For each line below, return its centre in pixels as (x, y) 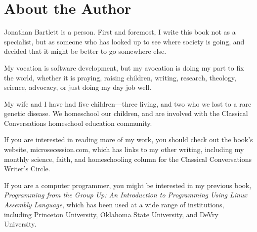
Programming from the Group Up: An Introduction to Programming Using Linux (126, 195)
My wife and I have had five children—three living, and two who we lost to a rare (128, 103)
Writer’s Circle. (27, 169)
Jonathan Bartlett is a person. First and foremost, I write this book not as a (120, 32)
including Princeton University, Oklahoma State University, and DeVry (111, 214)
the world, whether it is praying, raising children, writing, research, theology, (120, 77)
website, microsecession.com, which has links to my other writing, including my (124, 149)
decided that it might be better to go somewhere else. (85, 51)
